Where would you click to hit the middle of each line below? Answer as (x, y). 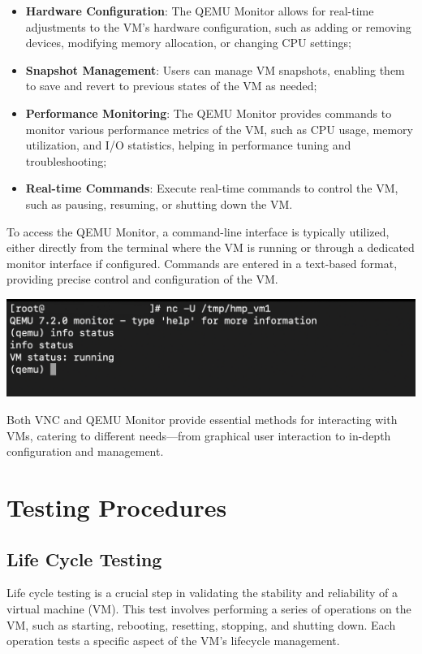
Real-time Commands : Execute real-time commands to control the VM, (212, 188)
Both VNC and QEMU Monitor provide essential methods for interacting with (202, 420)
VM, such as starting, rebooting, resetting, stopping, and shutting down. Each (201, 624)
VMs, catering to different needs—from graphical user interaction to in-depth (199, 435)
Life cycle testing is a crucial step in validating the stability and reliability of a (202, 593)
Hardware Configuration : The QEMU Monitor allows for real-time (200, 11)
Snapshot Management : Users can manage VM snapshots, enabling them (215, 69)
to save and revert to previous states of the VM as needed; (171, 86)
